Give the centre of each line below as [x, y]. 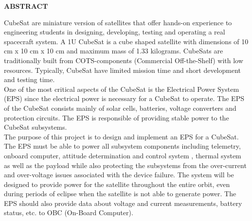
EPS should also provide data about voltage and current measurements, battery [123, 203]
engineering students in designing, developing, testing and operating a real [115, 32]
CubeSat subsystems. [36, 127]
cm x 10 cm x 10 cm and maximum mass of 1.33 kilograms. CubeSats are [114, 51]
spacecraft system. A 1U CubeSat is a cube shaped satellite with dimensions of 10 [126, 41]
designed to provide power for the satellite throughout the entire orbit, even [117, 184]
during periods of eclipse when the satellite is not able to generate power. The [120, 194]
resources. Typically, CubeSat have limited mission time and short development [122, 70]
